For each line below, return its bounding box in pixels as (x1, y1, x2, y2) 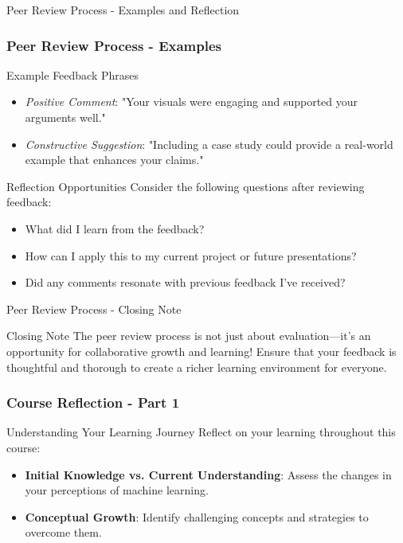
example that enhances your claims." (25, 151, 204, 168)
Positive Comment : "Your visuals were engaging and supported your (25, 93, 358, 110)
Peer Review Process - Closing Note (6, 300, 182, 317)
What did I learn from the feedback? (25, 220, 205, 236)
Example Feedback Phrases (6, 66, 139, 83)
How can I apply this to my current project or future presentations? (25, 247, 357, 264)
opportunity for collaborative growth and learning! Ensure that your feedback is (6, 342, 397, 359)
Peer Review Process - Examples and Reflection (6, 2, 240, 18)
